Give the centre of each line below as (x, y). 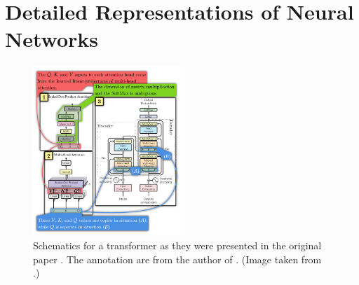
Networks (52, 39)
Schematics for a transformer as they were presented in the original (177, 245)
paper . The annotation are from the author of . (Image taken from (177, 259)
